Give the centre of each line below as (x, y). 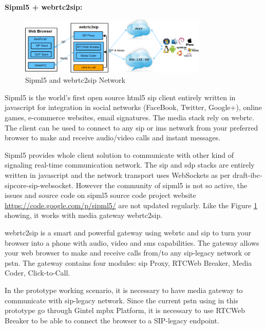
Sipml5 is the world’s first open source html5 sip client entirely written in (120, 97)
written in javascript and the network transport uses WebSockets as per (118, 175)
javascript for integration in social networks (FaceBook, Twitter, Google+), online (134, 107)
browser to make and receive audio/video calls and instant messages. (113, 138)
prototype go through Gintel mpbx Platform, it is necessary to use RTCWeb (125, 310)
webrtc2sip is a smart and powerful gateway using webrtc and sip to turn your (128, 232)
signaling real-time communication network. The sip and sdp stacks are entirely (130, 165)
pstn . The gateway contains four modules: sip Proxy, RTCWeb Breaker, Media (128, 262)
